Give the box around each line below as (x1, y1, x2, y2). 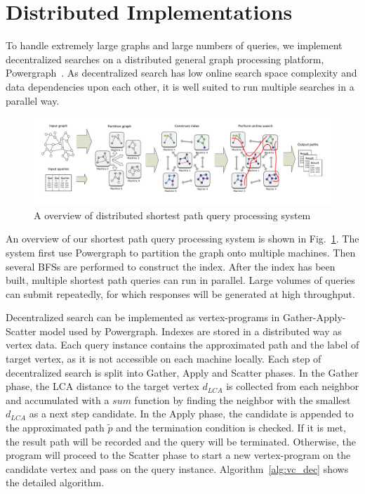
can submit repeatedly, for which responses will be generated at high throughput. (6, 286, 355, 301)
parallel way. (6, 93, 60, 108)
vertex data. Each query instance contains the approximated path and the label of (6, 337, 359, 352)
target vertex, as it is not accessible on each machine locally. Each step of (6, 351, 321, 366)
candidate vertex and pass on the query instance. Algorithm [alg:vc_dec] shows (6, 461, 349, 476)
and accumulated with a (6, 392, 109, 407)
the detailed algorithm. (6, 475, 105, 490)
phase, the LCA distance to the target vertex (6, 379, 199, 394)
